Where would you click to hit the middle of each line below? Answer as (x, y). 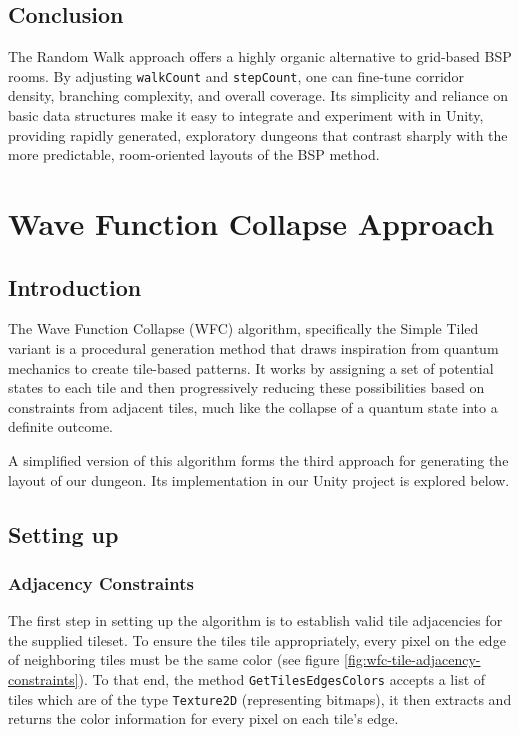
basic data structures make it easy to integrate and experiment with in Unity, (246, 115)
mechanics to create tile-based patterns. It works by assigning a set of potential (251, 367)
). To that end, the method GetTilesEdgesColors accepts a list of (282, 678)
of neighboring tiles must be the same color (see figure (174, 659)
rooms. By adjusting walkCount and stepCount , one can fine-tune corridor (236, 75)
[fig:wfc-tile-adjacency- (412, 659)
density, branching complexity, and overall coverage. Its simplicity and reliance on (258, 95)
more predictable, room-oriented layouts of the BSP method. (194, 154)
